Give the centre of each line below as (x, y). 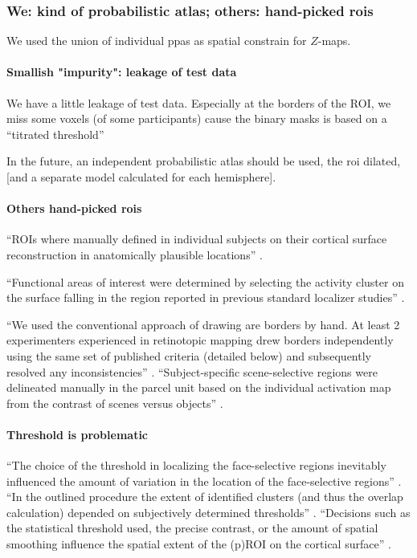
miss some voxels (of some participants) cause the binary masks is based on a (197, 118)
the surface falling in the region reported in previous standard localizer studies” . (206, 297)
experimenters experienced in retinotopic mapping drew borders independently (200, 340)
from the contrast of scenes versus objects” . (115, 403)
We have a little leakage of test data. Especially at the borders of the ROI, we (199, 102)
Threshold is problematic (78, 434)
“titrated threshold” (55, 134)
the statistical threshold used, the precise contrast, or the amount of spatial (192, 528)
